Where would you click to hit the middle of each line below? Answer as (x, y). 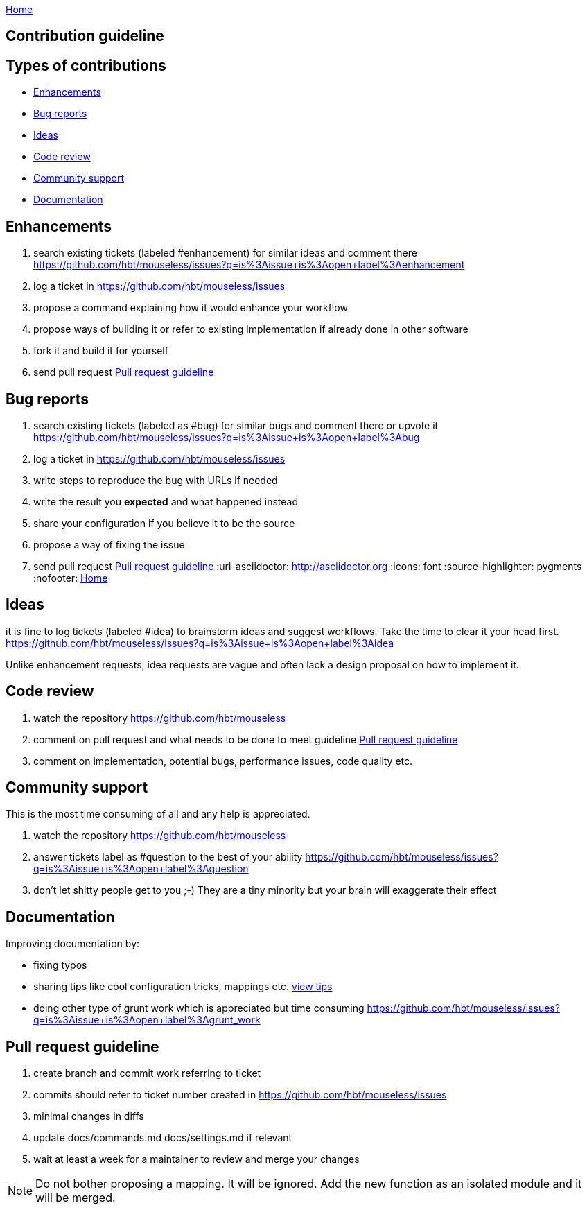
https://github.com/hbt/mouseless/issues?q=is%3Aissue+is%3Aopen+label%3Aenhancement (249, 265)
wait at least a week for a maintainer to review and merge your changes (196, 1159)
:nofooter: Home (71, 578)
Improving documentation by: (73, 944)
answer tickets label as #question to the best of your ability (168, 857)
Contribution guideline (85, 36)
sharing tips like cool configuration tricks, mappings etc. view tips (183, 987)
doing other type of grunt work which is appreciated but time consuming (199, 1008)
